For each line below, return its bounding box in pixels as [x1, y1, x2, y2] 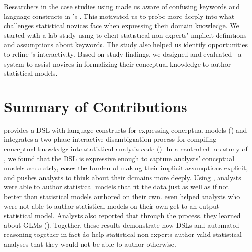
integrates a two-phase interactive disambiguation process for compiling [4, 134, 217, 144]
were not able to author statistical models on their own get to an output [4, 201, 219, 211]
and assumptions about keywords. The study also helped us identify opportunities [4, 39, 248, 50]
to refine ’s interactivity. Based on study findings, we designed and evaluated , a [4, 49, 242, 59]
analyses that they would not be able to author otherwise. [4, 239, 176, 249]
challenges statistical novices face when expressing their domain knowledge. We [4, 20, 239, 31]
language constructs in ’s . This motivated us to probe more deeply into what [4, 11, 235, 21]
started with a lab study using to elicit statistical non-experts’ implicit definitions [4, 30, 247, 40]
